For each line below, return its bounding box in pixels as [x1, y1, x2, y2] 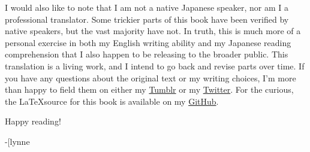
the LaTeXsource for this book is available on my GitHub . [5, 95, 219, 107]
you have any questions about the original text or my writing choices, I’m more [5, 71, 296, 84]
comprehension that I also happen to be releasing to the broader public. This [5, 48, 288, 60]
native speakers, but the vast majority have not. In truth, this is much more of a [5, 25, 301, 37]
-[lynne [5, 135, 30, 147]
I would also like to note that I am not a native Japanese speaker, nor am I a [5, 1, 288, 13]
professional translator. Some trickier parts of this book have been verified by [5, 13, 289, 25]
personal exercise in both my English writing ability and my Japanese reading [5, 36, 291, 48]
